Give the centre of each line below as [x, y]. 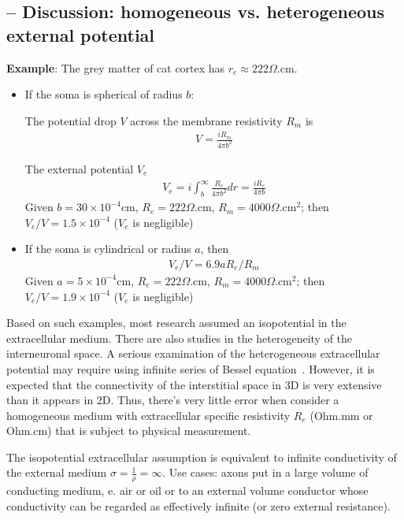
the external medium [57, 472]
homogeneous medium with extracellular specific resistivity [148, 415]
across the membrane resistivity [206, 120]
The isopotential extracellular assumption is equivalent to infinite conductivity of [202, 457]
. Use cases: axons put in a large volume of [265, 472]
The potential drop [70, 120]
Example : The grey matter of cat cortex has [116, 67]
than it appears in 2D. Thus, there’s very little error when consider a [173, 400]
